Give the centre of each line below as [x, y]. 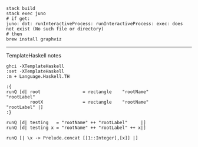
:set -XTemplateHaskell [35, 71]
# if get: [18, 19]
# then [14, 34]
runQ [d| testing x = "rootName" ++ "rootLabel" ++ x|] [76, 128]
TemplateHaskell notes [34, 55]
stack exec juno [26, 13]
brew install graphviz [34, 39]
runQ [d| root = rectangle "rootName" [77, 92]
